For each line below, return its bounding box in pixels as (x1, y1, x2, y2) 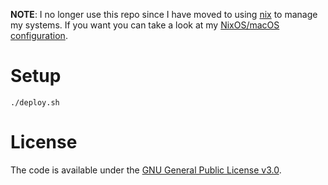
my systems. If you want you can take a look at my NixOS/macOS (10, 19, 280, 31)
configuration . (10, 30, 68, 41)
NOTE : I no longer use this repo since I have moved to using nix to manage (10, 9, 318, 20)
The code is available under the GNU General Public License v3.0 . (10, 164, 282, 176)
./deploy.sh (10, 97, 60, 108)
